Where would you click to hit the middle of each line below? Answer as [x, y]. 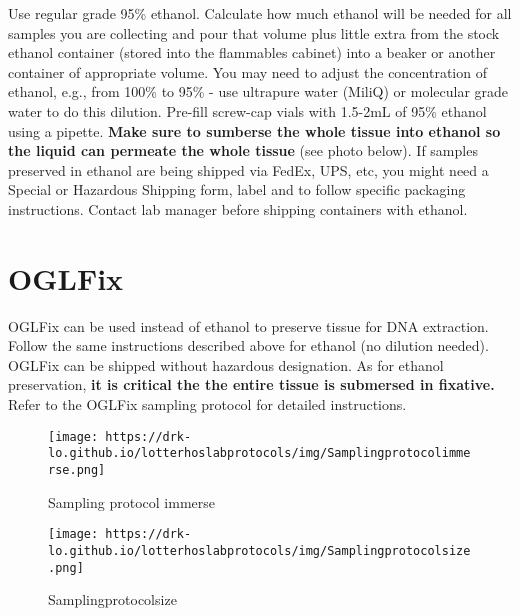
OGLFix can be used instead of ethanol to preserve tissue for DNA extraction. [248, 325]
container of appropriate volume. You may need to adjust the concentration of [247, 71]
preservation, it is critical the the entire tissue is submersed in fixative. [251, 384]
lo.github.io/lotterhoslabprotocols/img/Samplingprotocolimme [259, 453]
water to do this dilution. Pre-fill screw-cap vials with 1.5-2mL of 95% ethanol [247, 110]
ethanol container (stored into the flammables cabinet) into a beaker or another [252, 52]
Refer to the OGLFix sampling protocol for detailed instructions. [207, 404]
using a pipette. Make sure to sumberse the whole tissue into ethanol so [254, 130]
